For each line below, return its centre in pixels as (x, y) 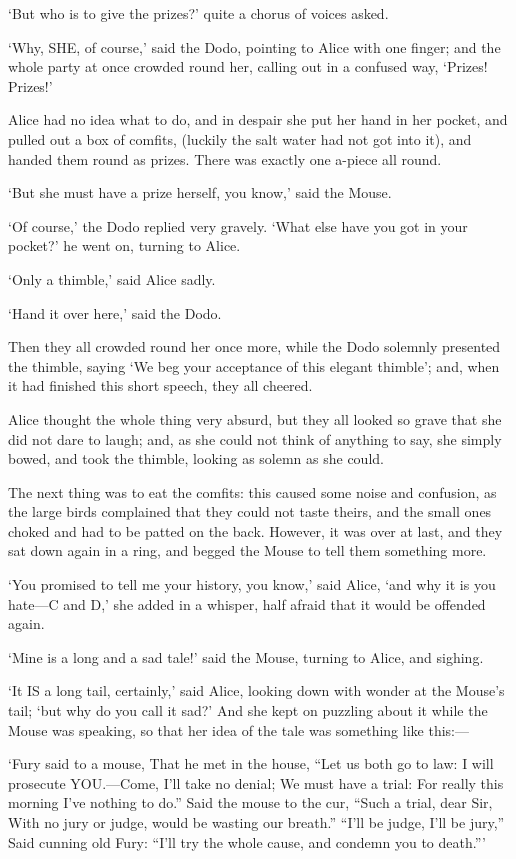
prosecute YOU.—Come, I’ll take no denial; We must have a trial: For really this (256, 782)
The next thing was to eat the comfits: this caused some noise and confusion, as (252, 491)
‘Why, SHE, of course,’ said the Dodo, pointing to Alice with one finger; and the (254, 46)
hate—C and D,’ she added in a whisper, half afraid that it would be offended (247, 603)
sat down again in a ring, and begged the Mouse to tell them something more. (247, 550)
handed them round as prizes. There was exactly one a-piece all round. (225, 158)
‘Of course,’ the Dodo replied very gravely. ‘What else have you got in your (238, 225)
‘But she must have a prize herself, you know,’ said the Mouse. (200, 192)
